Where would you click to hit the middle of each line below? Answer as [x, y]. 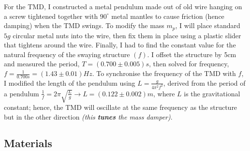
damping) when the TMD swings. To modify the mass [84, 25]
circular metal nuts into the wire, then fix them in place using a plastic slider [127, 35]
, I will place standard [208, 25]
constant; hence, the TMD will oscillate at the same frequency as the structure [121, 107]
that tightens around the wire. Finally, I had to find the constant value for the [120, 45]
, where [164, 93]
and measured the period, [42, 64]
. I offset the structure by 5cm [192, 54]
